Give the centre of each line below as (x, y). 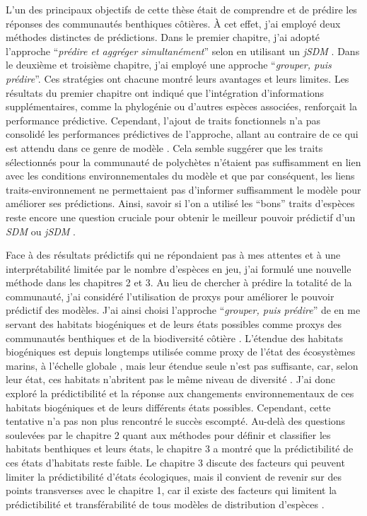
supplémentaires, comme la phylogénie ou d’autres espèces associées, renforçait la (181, 106)
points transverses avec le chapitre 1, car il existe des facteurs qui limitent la (171, 490)
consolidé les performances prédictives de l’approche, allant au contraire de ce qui (182, 134)
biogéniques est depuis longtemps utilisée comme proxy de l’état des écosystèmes (181, 352)
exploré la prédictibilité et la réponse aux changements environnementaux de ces (180, 393)
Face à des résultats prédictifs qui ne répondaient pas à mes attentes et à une (173, 255)
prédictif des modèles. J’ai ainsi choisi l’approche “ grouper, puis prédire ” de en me (183, 310)
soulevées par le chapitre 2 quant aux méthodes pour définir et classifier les (168, 434)
